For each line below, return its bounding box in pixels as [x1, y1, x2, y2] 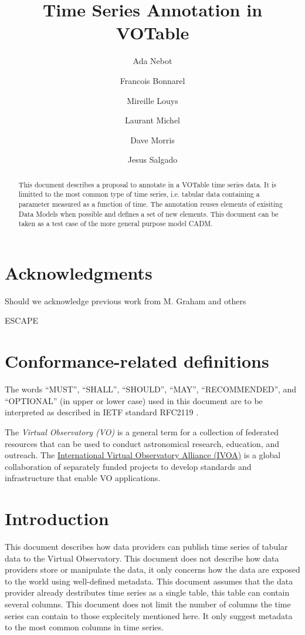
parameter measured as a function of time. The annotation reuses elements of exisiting [18, 199, 283, 209]
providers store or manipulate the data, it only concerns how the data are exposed [5, 563, 300, 576]
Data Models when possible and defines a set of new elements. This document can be [18, 209, 279, 219]
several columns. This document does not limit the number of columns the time [5, 598, 291, 610]
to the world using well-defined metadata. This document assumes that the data [5, 574, 293, 587]
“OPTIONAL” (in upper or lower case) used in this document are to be [5, 394, 263, 406]
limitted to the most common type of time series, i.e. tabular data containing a [18, 189, 260, 199]
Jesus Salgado [127, 153, 178, 166]
